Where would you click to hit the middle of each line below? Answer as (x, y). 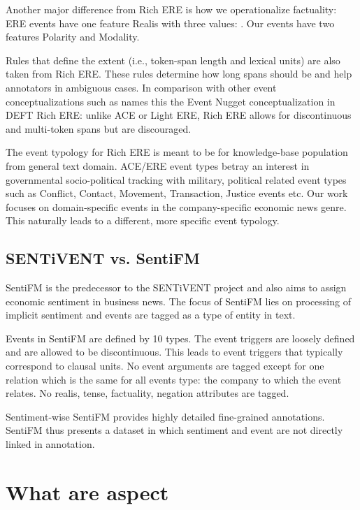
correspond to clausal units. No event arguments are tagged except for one (165, 366)
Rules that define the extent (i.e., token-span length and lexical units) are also (173, 60)
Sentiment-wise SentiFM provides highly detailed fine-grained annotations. (165, 416)
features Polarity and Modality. (73, 37)
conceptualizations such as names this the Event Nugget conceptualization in (171, 101)
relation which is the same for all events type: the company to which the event (174, 379)
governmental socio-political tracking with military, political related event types (176, 179)
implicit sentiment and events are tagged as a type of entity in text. (151, 315)
